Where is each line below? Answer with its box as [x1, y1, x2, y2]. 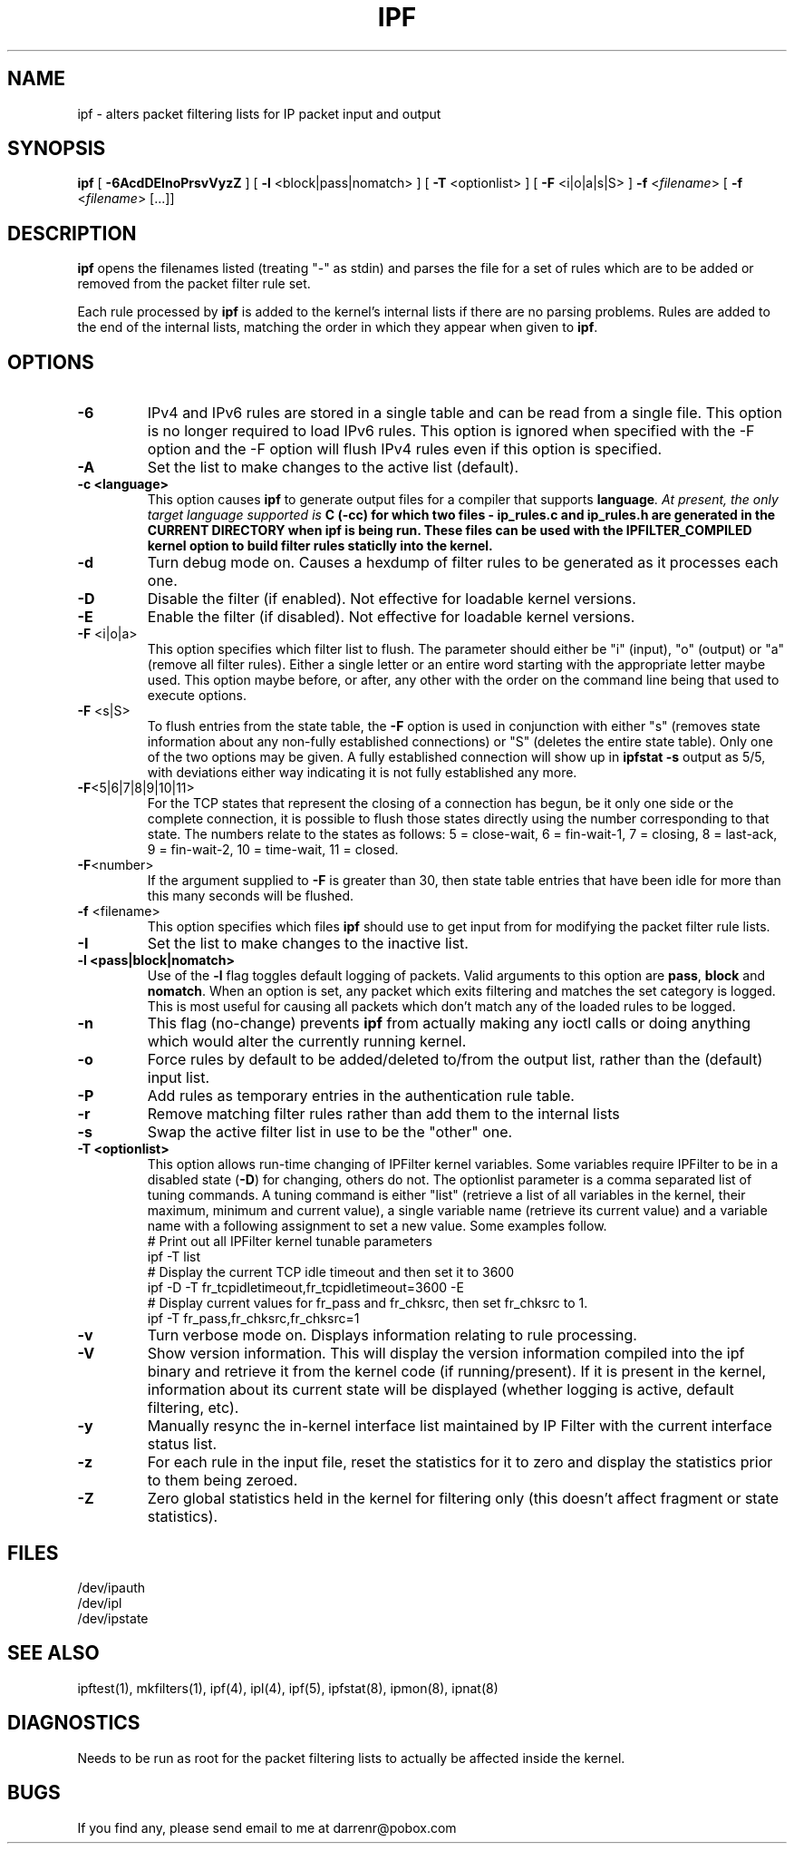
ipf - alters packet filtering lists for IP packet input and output [77, 105, 441, 122]
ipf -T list [147, 1249, 201, 1265]
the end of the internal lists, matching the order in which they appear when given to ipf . [77, 319, 598, 336]
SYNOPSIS [7, 137, 106, 161]
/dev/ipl [77, 1594, 122, 1611]
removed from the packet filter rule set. [77, 276, 311, 292]
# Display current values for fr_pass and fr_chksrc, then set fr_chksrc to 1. [147, 1295, 588, 1311]
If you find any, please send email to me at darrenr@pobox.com [77, 1819, 457, 1836]
